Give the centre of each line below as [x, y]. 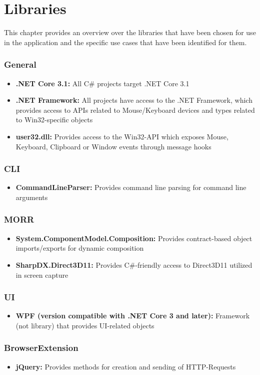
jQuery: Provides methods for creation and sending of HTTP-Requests [126, 366]
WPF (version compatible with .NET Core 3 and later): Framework [133, 316]
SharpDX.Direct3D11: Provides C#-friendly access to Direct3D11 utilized [134, 264]
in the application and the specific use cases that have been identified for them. [125, 42]
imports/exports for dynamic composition [80, 248]
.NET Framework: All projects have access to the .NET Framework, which [134, 100]
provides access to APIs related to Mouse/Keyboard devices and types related [135, 110]
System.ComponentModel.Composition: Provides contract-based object [134, 238]
